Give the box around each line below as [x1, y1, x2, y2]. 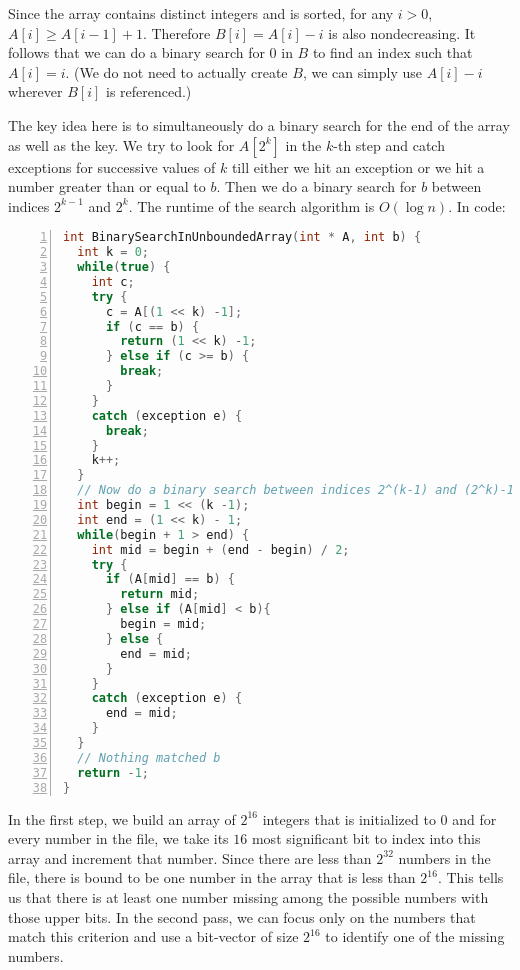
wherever [8, 81, 63, 102]
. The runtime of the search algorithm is [128, 195, 375, 216]
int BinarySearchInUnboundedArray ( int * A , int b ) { [63, 230, 422, 245]
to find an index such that [312, 42, 473, 63]
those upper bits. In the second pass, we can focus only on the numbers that [8, 906, 476, 927]
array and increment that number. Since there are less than [8, 847, 372, 868]
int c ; [91, 274, 135, 289]
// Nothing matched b [77, 750, 221, 765]
